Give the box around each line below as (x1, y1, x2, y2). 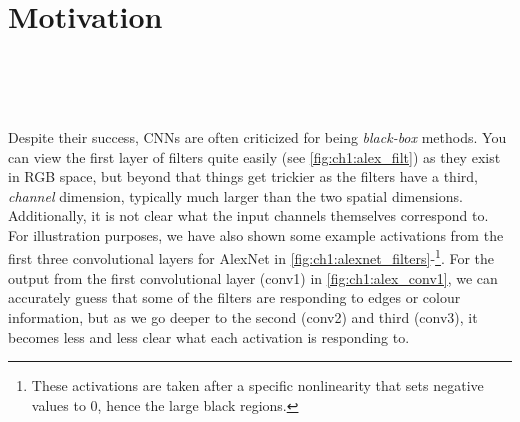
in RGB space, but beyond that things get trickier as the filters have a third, (8, 166, 478, 187)
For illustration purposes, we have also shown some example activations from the (8, 224, 504, 245)
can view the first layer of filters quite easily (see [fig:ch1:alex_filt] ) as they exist (8, 146, 501, 167)
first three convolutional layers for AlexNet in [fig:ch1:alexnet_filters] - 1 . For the (8, 245, 495, 269)
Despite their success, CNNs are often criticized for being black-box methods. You (8, 126, 507, 147)
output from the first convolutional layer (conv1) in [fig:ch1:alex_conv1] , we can (8, 267, 498, 288)
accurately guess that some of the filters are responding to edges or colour (8, 287, 461, 308)
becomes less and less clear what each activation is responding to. (8, 326, 410, 347)
